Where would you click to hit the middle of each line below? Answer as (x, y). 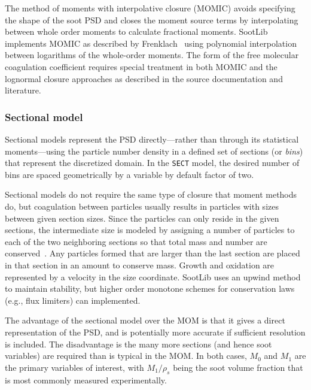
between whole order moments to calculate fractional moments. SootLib (136, 31)
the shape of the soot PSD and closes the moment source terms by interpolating (152, 19)
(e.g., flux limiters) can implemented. (73, 300)
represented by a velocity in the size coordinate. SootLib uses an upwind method (153, 276)
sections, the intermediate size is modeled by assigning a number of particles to (150, 230)
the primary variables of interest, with (74, 367)
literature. (23, 90)
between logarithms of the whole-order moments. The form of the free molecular (152, 55)
